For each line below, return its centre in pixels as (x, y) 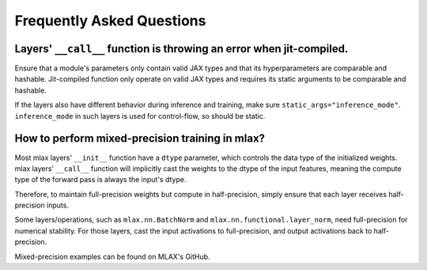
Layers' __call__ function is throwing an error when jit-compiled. (181, 49)
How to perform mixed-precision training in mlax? (140, 139)
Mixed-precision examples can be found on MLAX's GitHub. (112, 257)
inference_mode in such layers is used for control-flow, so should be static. (140, 116)
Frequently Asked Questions (110, 21)
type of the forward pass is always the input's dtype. (100, 180)
